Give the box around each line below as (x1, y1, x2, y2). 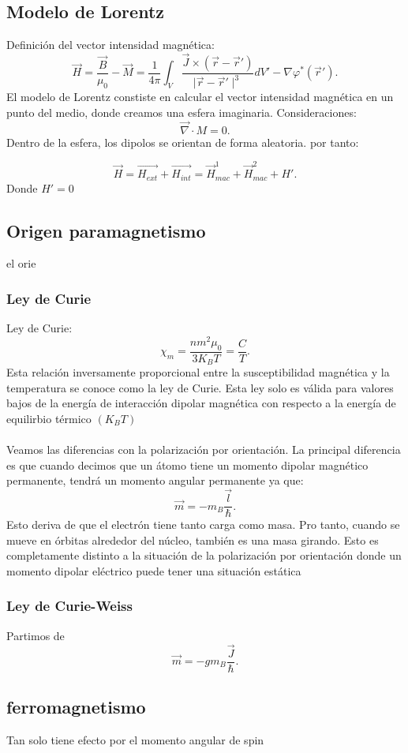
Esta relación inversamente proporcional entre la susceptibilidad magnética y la (6, 364, 390, 380)
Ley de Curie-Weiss (6, 596, 133, 616)
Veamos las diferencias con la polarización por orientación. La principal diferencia (6, 441, 401, 458)
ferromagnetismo (6, 695, 146, 719)
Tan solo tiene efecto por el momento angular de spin (6, 731, 264, 747)
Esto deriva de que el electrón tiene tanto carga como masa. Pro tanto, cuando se (6, 516, 400, 533)
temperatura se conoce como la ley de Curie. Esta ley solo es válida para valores (6, 379, 394, 395)
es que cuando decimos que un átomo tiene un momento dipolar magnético (6, 456, 369, 473)
